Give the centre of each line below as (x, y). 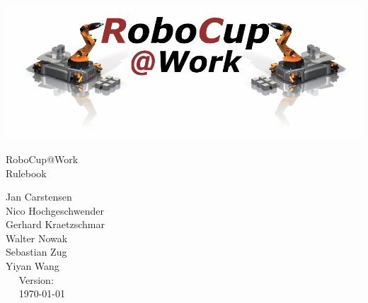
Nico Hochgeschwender (55, 210)
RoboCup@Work (42, 159)
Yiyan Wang (33, 266)
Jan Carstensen (39, 197)
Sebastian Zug (36, 252)
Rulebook (26, 173)
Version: (36, 279)
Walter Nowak (37, 238)
